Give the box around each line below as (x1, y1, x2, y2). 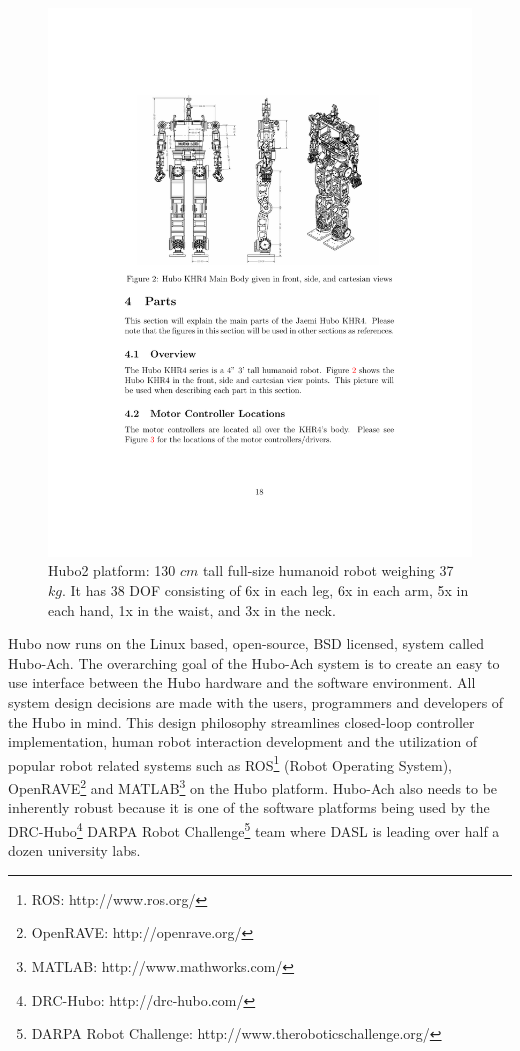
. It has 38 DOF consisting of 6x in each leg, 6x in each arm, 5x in (61, 580, 469, 601)
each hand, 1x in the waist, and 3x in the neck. (48, 599, 336, 620)
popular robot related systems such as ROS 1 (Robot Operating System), (8, 751, 452, 775)
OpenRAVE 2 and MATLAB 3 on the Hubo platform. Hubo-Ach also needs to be (8, 775, 498, 798)
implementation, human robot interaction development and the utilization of (8, 731, 478, 752)
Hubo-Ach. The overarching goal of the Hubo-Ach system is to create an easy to (8, 652, 500, 673)
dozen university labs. (8, 840, 141, 861)
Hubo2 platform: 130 (48, 560, 176, 581)
